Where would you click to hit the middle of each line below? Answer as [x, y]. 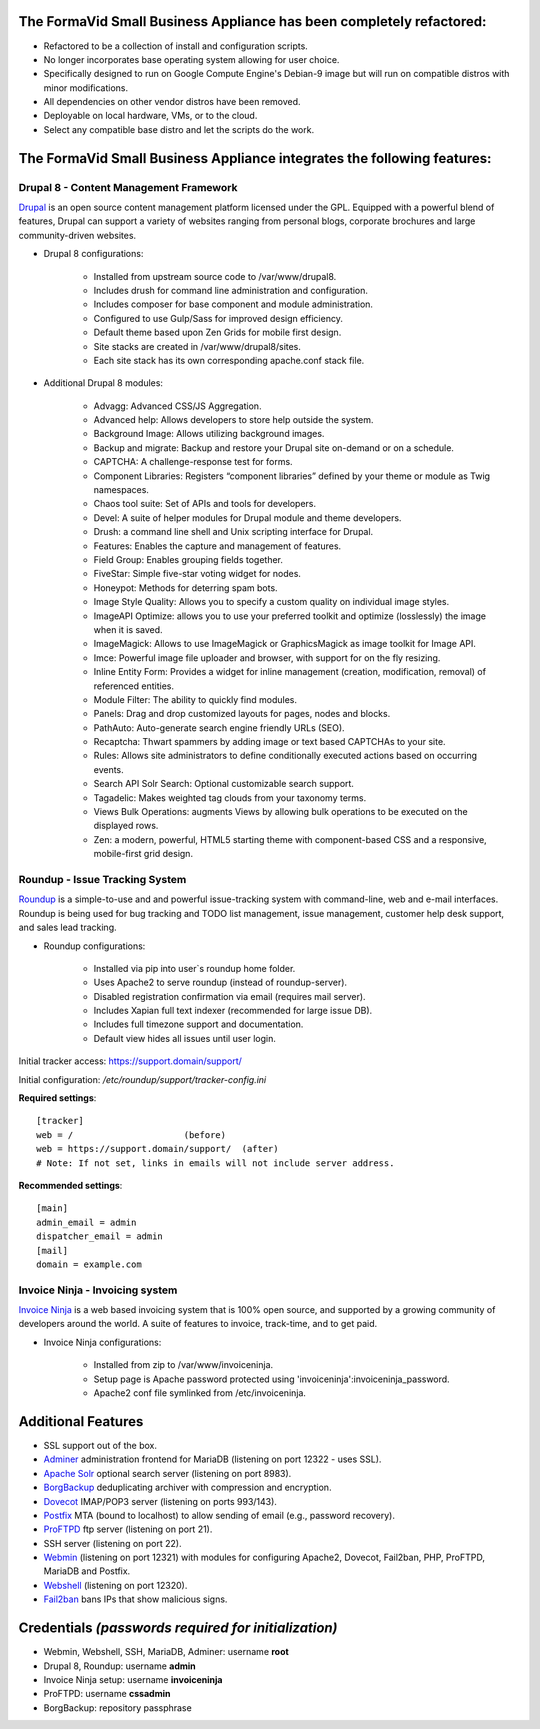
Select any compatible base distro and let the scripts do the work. [179, 129]
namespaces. [121, 490]
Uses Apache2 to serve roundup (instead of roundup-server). [220, 982]
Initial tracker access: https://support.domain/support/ [130, 1061]
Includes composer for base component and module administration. [233, 304]
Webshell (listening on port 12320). [115, 1585]
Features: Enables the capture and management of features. [217, 546]
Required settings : [57, 1098]
